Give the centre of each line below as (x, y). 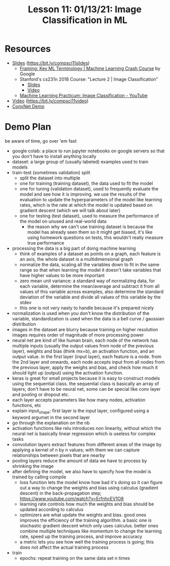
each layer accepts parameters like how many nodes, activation (79, 400)
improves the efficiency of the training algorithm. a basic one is (86, 520)
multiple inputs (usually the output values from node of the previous (83, 345)
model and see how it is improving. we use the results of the (82, 194)
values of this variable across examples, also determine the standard (91, 291)
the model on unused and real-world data (63, 221)
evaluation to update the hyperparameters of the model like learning (91, 199)
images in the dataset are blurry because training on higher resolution (85, 329)
